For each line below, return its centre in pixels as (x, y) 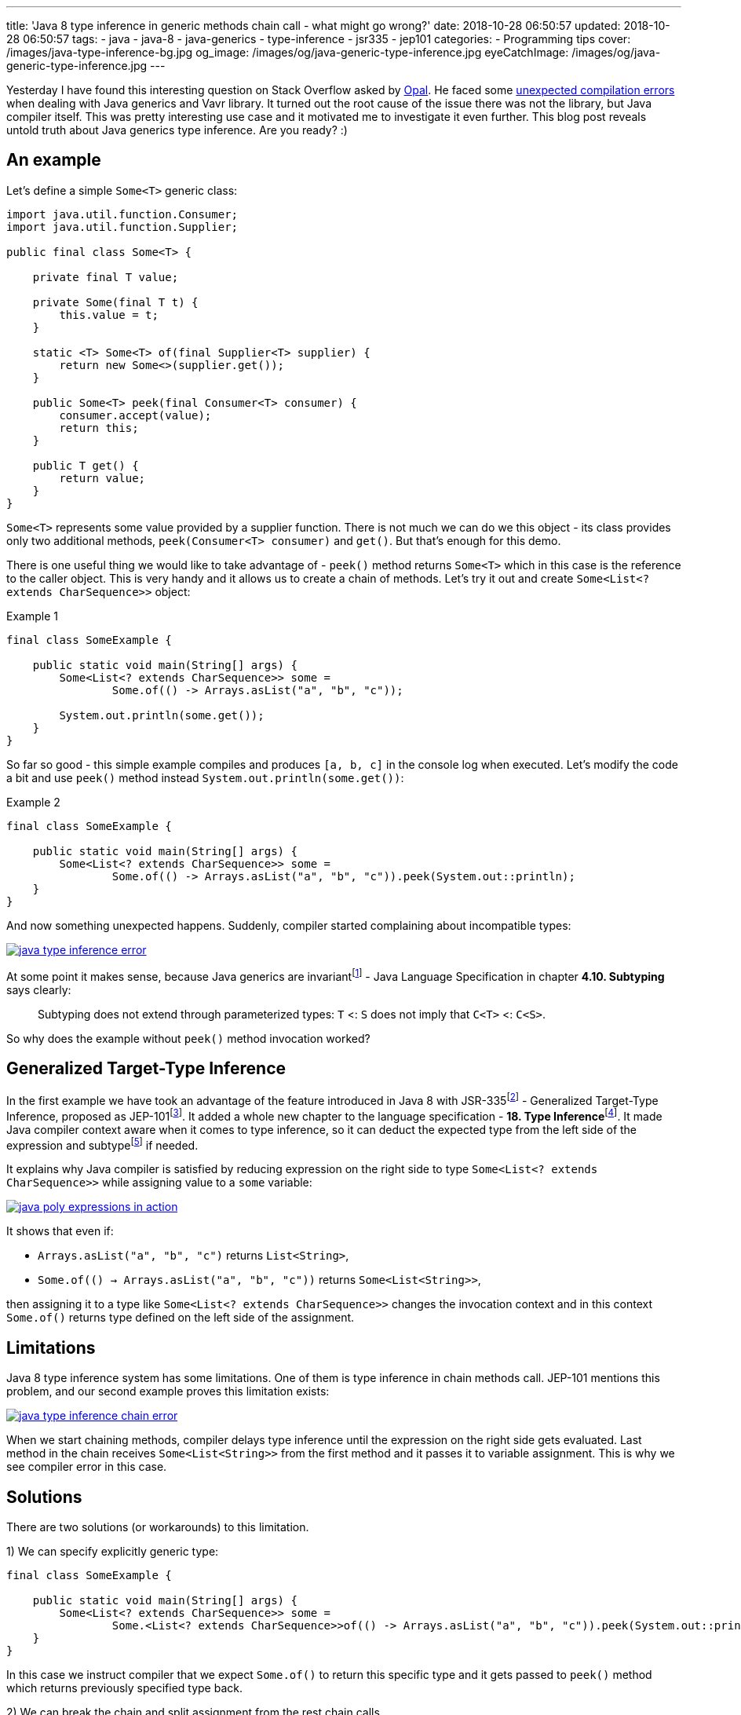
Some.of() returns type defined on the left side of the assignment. (181, 1318)
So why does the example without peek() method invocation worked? (188, 1038)
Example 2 (33, 802)
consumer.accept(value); (135, 415)
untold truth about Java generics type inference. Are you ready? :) (177, 130)
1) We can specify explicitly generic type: (113, 1551)
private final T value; (106, 277)
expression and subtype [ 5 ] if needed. (102, 1144)
